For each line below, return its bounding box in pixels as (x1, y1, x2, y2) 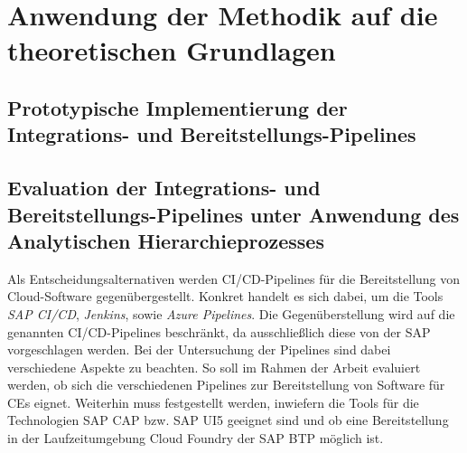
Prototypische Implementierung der (7, 93, 348, 121)
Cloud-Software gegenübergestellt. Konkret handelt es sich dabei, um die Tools (7, 287, 444, 306)
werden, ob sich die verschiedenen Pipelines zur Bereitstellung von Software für (7, 375, 445, 394)
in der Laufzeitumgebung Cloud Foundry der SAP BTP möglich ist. (7, 429, 384, 448)
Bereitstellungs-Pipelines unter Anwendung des (7, 200, 460, 228)
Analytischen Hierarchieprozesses (7, 226, 324, 254)
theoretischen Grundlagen (7, 32, 336, 69)
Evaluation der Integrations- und (7, 174, 321, 202)
